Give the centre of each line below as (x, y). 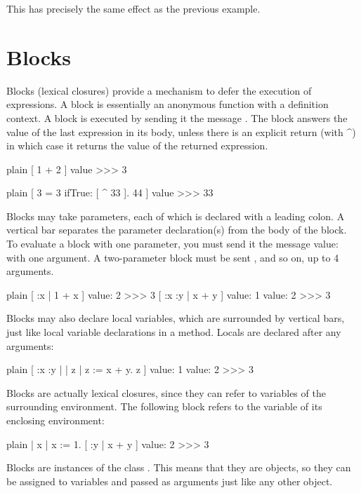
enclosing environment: (55, 420)
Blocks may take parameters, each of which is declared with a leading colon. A (176, 216)
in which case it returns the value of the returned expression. (137, 146)
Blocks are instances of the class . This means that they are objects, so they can (179, 467)
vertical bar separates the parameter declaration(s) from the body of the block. (177, 230)
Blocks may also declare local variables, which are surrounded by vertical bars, (176, 318)
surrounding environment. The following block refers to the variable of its (164, 406)
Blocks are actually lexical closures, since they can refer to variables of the (166, 392)
